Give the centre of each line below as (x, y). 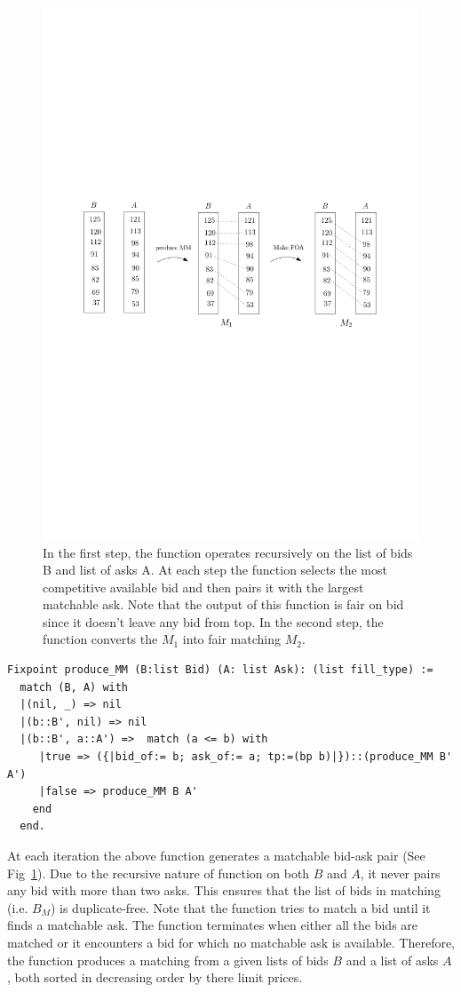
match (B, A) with (74, 687)
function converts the (100, 639)
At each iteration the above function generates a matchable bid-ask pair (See (216, 856)
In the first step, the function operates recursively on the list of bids (228, 552)
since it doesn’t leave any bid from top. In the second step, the (213, 621)
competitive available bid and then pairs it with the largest (203, 587)
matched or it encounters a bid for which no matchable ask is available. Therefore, (231, 942)
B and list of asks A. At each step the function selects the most (215, 570)
